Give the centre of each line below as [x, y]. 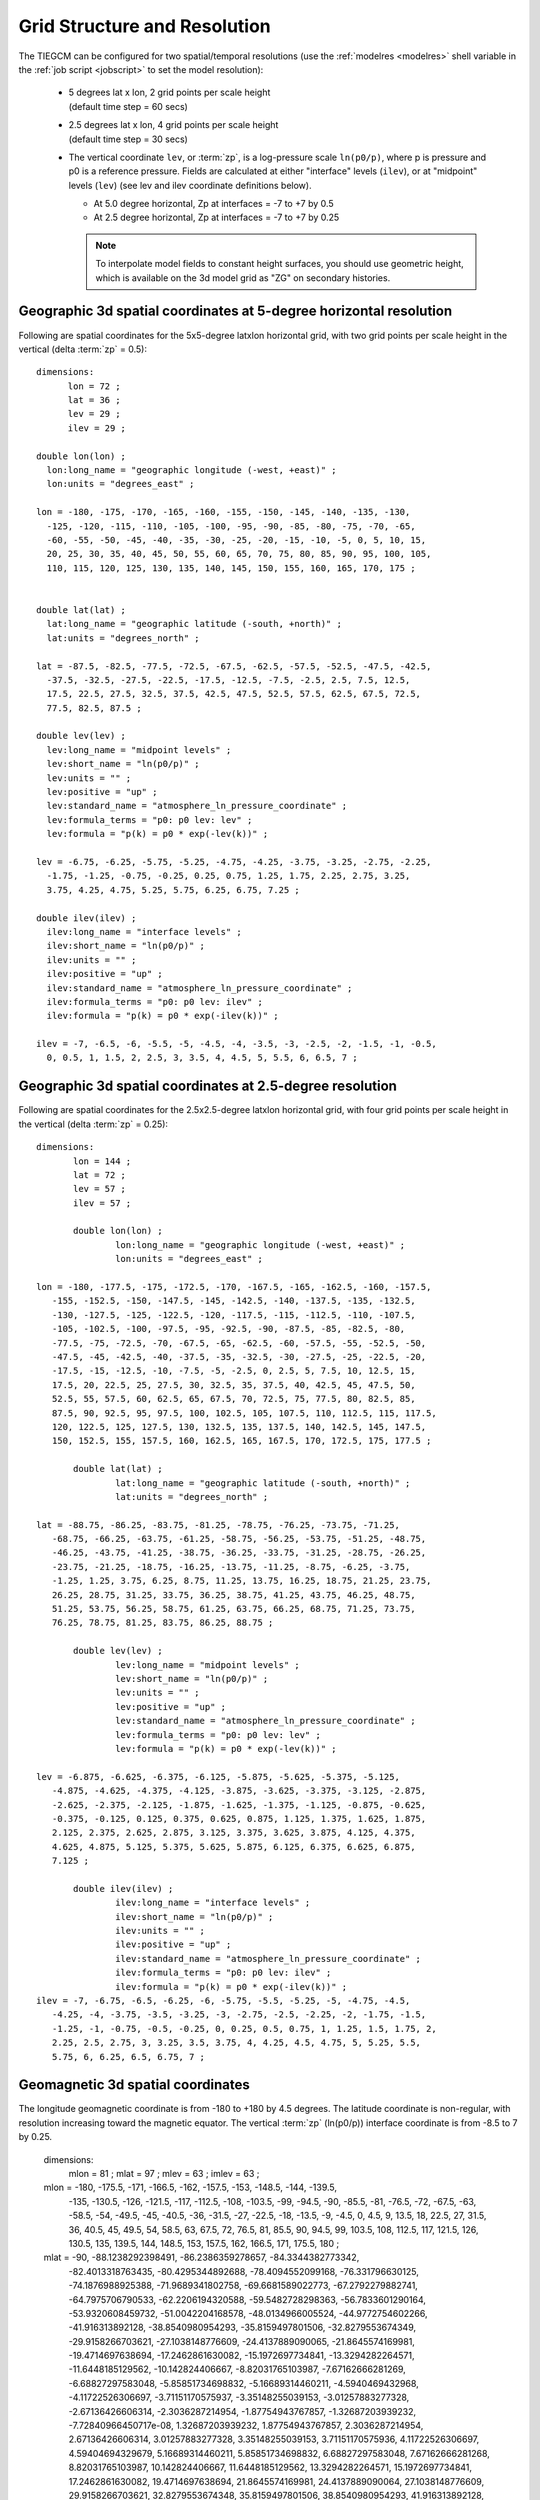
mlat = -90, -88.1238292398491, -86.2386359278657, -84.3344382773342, [201, 2257]
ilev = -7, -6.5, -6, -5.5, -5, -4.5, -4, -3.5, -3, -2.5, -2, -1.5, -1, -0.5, [236, 1044]
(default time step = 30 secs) [128, 139]
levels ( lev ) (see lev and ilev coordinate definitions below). [190, 185]
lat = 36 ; [94, 400]
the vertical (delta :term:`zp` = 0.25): [93, 1124]
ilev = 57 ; [102, 1203]
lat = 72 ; [100, 1174]
